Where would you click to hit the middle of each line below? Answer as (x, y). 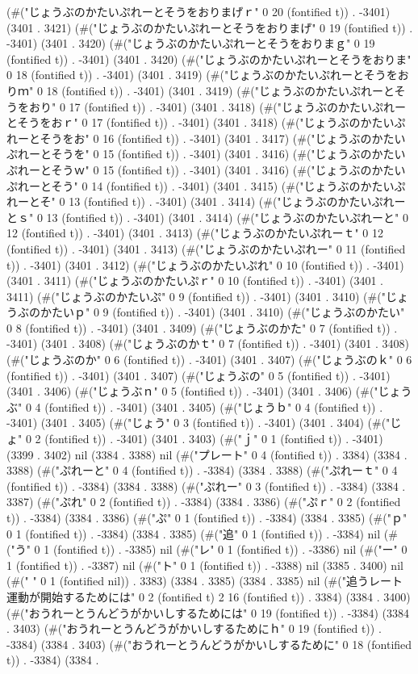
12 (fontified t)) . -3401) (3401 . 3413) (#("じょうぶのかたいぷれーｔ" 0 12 (195, 233)
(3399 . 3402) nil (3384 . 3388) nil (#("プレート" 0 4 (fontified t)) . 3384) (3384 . (207, 454)
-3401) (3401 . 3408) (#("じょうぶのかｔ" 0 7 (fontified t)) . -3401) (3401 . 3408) (208, 343)
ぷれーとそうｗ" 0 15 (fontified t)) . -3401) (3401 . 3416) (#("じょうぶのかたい (206, 169)
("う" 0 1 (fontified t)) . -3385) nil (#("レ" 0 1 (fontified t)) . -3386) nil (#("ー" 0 (207, 549)
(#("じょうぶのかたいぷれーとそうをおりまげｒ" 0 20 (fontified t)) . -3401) (199, 11)
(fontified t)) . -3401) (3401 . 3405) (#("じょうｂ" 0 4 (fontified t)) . (214, 406)
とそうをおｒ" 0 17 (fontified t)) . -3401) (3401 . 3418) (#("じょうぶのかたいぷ (206, 122)
